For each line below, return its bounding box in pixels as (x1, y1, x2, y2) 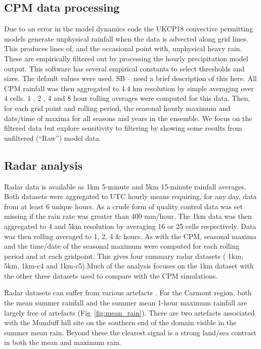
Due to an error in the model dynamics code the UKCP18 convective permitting (4, 23, 253, 34)
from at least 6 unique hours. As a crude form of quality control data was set (4, 201, 243, 211)
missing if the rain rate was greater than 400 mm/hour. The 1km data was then (4, 211, 252, 221)
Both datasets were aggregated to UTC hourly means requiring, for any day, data (4, 191, 257, 202)
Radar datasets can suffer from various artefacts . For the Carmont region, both (4, 287, 252, 298)
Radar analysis (4, 157, 83, 173)
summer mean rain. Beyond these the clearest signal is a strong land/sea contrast (4, 327, 256, 337)
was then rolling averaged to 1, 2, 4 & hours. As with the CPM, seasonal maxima (4, 230, 256, 241)
